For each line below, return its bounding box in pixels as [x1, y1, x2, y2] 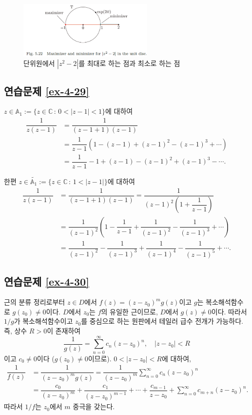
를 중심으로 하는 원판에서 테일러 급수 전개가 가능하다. [81, 316, 243, 326]
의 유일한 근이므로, [101, 306, 158, 316]
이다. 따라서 [211, 306, 247, 316]
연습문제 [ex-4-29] [4, 83, 89, 98]
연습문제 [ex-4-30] [4, 274, 89, 289]
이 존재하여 [47, 325, 81, 335]
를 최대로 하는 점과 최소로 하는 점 [78, 58, 180, 68]
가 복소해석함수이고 [14, 316, 73, 326]
